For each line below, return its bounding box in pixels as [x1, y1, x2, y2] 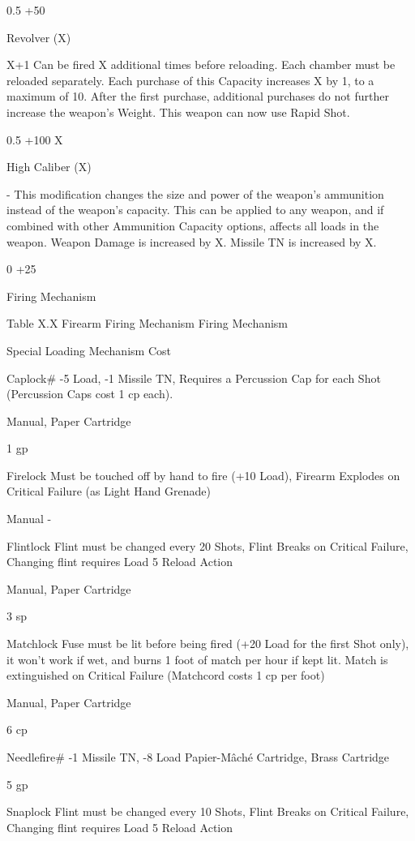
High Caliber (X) [6, 158, 92, 175]
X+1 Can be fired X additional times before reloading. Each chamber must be [6, 56, 396, 73]
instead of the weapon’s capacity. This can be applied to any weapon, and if [6, 201, 384, 218]
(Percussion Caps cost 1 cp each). [6, 385, 173, 402]
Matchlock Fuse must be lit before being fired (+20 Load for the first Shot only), [6, 635, 409, 652]
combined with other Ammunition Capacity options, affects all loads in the [6, 217, 379, 234]
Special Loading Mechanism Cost [6, 341, 171, 358]
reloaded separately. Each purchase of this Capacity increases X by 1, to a [6, 71, 374, 88]
